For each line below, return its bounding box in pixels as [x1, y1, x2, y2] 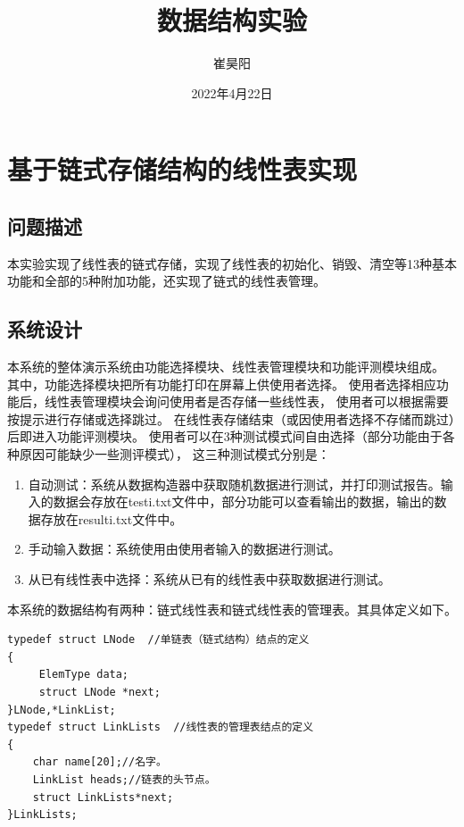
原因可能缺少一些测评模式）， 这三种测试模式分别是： [19, 445, 330, 464]
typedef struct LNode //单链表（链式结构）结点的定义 [7, 633, 310, 647]
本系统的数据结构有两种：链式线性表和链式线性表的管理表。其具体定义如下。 [7, 599, 457, 618]
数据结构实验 [156, 2, 307, 38]
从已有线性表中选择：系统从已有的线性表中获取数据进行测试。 [28, 570, 391, 589]
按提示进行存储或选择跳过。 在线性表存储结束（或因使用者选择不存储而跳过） [7, 409, 455, 428]
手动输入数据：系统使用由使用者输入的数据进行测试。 [28, 539, 341, 558]
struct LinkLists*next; [32, 790, 174, 804]
